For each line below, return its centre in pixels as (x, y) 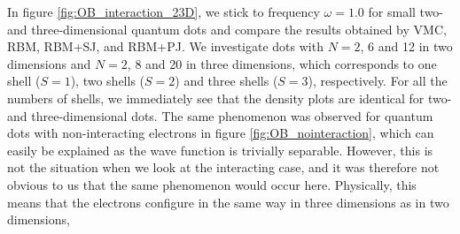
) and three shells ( (226, 81)
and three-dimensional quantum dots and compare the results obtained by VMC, (227, 29)
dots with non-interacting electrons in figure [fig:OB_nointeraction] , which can (221, 133)
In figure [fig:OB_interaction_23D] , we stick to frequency (164, 11)
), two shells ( (108, 81)
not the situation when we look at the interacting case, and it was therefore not (223, 167)
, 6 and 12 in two (406, 46)
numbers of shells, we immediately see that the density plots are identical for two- (230, 98)
